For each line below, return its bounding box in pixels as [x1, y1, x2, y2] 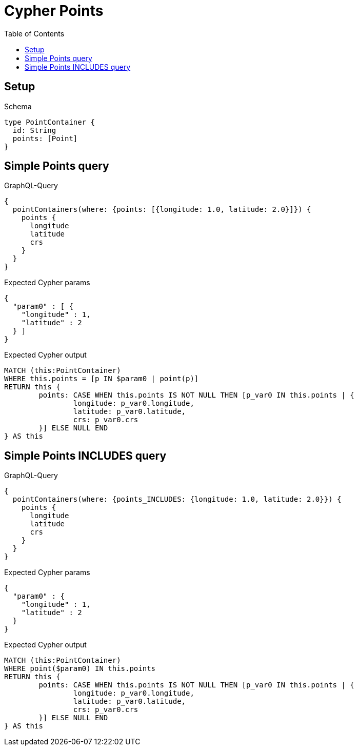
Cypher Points [4, 2, 104, 19]
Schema [4, 102, 32, 111]
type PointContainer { [4, 117, 95, 126]
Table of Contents [4, 29, 65, 38]
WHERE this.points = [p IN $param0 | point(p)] [4, 374, 199, 383]
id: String [12, 126, 56, 134]
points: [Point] [12, 134, 78, 143]
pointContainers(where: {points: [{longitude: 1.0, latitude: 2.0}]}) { [12, 205, 311, 214]
